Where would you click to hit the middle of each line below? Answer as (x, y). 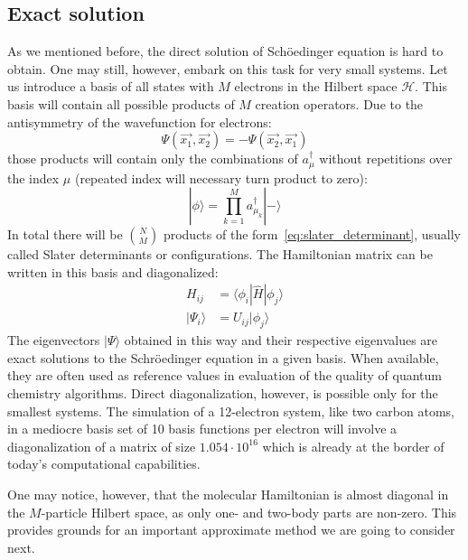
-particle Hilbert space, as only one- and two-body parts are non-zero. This (249, 512)
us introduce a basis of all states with (111, 86)
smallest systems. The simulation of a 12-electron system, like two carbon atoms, (231, 411)
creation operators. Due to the (339, 103)
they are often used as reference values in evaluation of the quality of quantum (225, 375)
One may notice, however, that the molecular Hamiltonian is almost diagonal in (228, 495)
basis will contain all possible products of (121, 103)
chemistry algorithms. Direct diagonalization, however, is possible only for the (223, 393)
